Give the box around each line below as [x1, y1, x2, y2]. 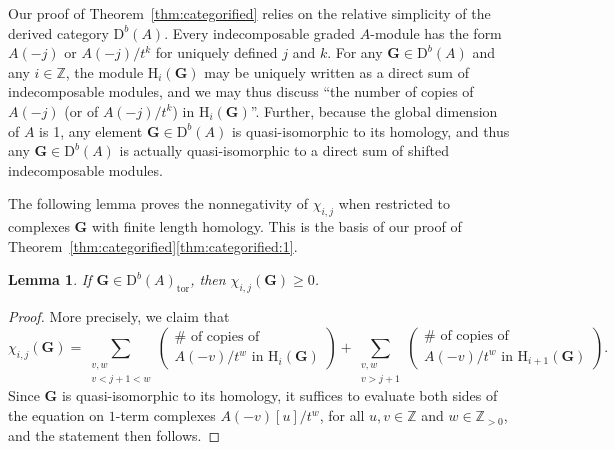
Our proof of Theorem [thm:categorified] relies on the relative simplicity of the [8, 3, 491, 23]
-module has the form [370, 22, 502, 43]
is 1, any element [39, 120, 143, 141]
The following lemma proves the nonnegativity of [8, 193, 308, 214]
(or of [64, 100, 99, 121]
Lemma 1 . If [8, 269, 92, 290]
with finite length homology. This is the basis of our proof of [91, 216, 462, 237]
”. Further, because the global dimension [250, 100, 498, 121]
